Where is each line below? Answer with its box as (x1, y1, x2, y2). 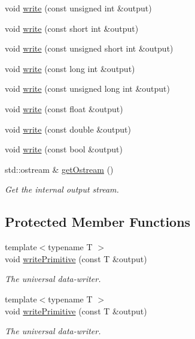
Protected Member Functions (5, 212, 191, 231)
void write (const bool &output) (5, 143, 123, 155)
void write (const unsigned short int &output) (5, 42, 173, 55)
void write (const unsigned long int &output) (5, 82, 170, 95)
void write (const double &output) (5, 122, 131, 135)
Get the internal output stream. (5, 183, 119, 196)
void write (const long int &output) (5, 62, 135, 74)
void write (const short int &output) (5, 22, 139, 34)
